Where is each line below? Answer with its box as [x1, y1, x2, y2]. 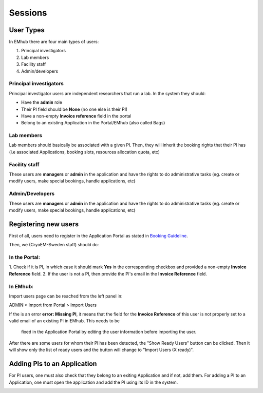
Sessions [9, 7, 47, 18]
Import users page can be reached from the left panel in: [9, 293, 123, 299]
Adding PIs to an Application [9, 360, 97, 368]
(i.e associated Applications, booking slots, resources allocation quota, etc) [9, 149, 160, 155]
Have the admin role [21, 99, 62, 105]
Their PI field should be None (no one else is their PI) [21, 106, 128, 112]
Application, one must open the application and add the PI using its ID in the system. [9, 379, 178, 385]
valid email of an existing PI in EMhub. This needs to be [9, 318, 120, 324]
